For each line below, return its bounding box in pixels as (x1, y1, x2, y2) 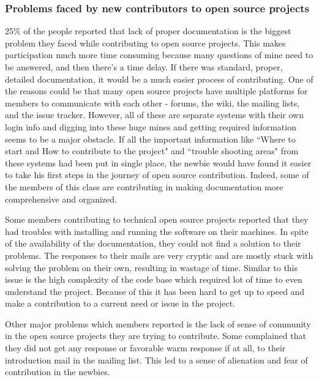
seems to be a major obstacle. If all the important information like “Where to (5, 132, 296, 145)
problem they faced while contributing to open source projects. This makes (5, 36, 286, 49)
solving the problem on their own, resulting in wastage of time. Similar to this (5, 261, 298, 274)
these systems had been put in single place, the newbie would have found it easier (5, 156, 312, 169)
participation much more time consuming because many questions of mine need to (5, 48, 313, 61)
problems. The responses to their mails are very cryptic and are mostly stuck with (5, 248, 313, 261)
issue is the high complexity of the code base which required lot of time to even (5, 273, 302, 286)
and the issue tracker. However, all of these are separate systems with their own (5, 108, 304, 121)
